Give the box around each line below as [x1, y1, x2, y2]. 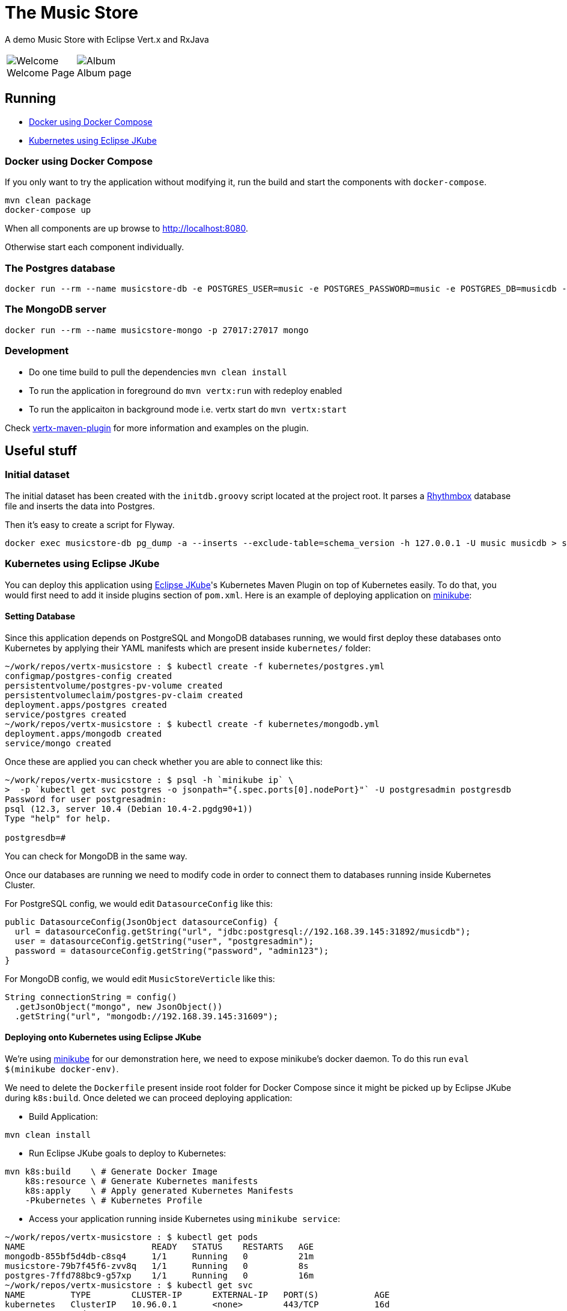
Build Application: [29, 1111, 98, 1122]
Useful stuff [5, 443, 77, 459]
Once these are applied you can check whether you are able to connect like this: [5, 756, 323, 767]
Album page [77, 66, 132, 79]
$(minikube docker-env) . [5, 1064, 119, 1074]
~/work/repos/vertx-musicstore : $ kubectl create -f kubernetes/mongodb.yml [5, 719, 380, 729]
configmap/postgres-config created [5, 671, 172, 681]
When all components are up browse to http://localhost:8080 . [5, 223, 249, 234]
